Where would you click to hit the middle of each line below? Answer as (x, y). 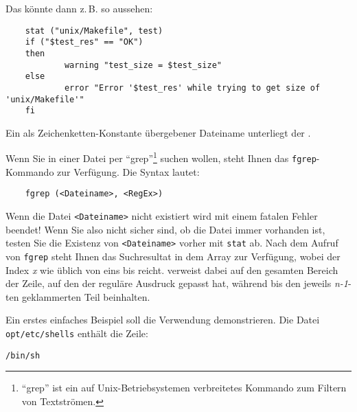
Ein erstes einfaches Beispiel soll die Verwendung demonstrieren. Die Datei (163, 320)
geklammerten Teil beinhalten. (86, 296)
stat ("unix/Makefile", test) (94, 31)
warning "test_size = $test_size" (143, 65)
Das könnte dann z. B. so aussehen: (79, 8)
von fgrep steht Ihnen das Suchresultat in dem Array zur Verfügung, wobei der (173, 256)
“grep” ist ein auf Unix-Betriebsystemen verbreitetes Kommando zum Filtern (184, 388)
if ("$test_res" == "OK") (84, 42)
